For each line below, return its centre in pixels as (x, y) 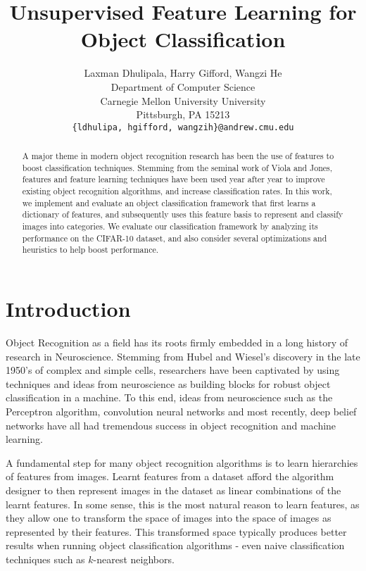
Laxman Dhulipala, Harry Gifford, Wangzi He (183, 73)
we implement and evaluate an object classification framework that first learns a (169, 202)
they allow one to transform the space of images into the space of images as (169, 518)
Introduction (68, 309)
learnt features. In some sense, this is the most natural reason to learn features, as (183, 504)
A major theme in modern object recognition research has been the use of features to (178, 156)
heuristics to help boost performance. (90, 250)
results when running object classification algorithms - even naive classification (175, 545)
